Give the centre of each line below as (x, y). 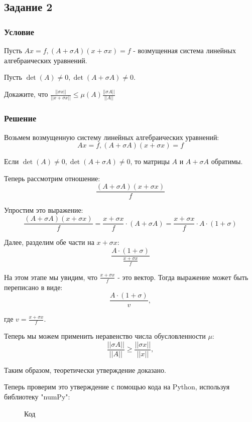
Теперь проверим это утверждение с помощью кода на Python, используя (117, 387)
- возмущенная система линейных (184, 50)
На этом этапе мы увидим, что (51, 277)
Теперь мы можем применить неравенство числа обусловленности (105, 336)
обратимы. (227, 161)
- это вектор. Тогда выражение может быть (183, 277)
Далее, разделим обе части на (49, 242)
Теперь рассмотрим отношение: (52, 178)
